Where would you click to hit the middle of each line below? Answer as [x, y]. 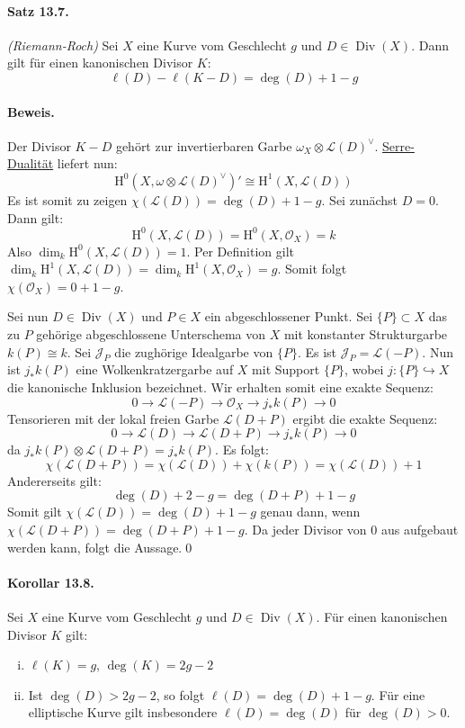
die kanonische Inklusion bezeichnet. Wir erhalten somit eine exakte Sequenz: [220, 387]
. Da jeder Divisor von [305, 529]
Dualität [31, 163]
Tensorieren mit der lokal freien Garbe [113, 418]
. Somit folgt [312, 269]
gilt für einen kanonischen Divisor [100, 63]
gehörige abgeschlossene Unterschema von [151, 334]
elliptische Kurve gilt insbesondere [123, 712]
